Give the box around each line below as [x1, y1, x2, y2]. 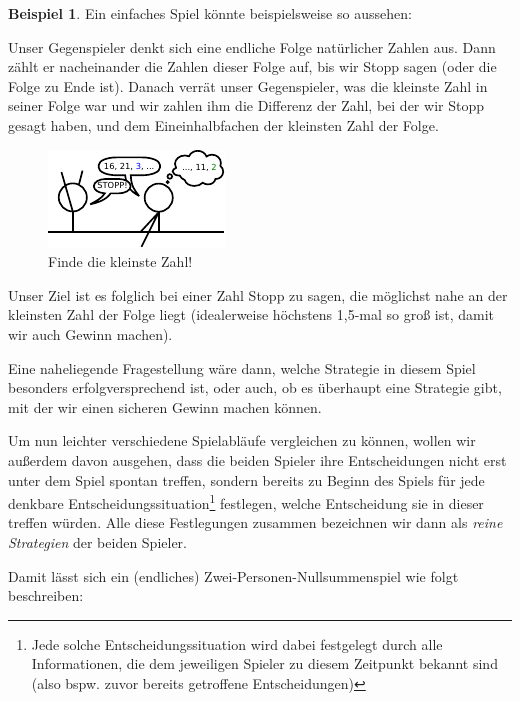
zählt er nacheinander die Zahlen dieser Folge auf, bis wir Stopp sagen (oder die [8, 56, 497, 77]
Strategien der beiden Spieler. [8, 531, 188, 552]
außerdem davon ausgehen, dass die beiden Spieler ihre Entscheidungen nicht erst [8, 449, 507, 470]
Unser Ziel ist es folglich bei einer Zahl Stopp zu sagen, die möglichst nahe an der [8, 284, 508, 305]
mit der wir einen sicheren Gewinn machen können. [8, 396, 322, 417]
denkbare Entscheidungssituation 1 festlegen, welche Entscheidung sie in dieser [8, 490, 484, 513]
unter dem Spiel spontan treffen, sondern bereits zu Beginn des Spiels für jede [8, 469, 485, 490]
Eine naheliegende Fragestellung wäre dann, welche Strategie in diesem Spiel [8, 357, 476, 378]
